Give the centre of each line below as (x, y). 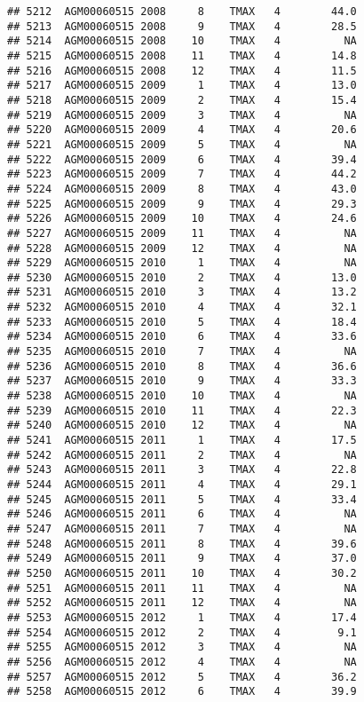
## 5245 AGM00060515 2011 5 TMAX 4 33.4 (182, 499)
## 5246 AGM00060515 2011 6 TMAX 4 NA (182, 514)
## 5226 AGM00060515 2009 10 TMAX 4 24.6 (182, 219)
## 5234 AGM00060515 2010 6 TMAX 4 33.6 (182, 337)
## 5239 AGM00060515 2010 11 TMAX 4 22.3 (182, 410)
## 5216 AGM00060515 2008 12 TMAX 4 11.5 (182, 71)
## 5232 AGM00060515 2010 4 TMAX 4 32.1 (182, 308)
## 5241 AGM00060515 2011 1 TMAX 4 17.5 (182, 441)
